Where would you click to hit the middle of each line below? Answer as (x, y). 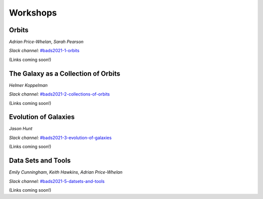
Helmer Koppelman (28, 85)
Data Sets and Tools (40, 161)
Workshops (33, 13)
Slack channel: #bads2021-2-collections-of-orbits (59, 94)
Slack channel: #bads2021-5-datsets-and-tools (57, 181)
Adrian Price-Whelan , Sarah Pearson (46, 42)
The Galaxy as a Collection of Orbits (65, 73)
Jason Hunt (21, 129)
